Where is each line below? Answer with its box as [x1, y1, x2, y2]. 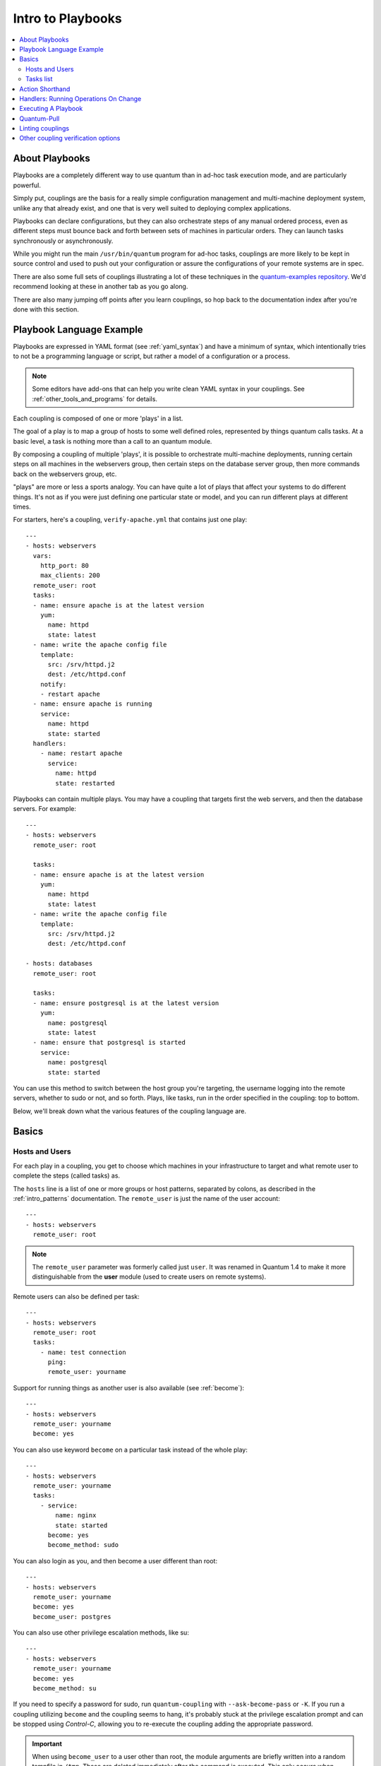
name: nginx [55, 1512, 97, 1519]
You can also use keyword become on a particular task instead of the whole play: [13, 1445, 248, 1454]
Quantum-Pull [19, 114, 60, 123]
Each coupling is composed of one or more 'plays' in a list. [13, 414, 183, 422]
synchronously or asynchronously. [13, 237, 114, 245]
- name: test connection [40, 1348, 126, 1356]
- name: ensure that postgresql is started [32, 1038, 186, 1047]
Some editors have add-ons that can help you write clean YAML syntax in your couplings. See [32, 385, 305, 393]
